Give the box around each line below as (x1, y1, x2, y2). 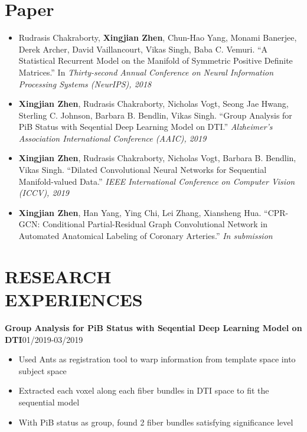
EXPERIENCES (5, 287, 143, 311)
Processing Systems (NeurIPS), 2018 (18, 77, 152, 90)
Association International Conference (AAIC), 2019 (18, 132, 207, 144)
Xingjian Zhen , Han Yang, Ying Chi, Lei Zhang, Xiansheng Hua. (18, 206, 262, 218)
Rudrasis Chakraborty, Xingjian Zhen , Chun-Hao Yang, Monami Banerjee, (18, 31, 297, 44)
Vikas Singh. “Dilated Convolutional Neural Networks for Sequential (18, 163, 267, 176)
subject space (18, 364, 67, 377)
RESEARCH (5, 264, 112, 288)
